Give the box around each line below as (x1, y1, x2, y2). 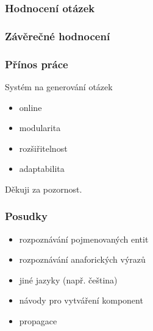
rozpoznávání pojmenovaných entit (19, 232, 149, 245)
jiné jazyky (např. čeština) (19, 273, 118, 286)
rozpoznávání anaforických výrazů (19, 253, 146, 266)
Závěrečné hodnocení (5, 28, 110, 43)
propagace (19, 315, 57, 327)
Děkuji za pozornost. (5, 182, 82, 195)
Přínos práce (5, 56, 68, 71)
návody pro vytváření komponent (19, 294, 143, 307)
